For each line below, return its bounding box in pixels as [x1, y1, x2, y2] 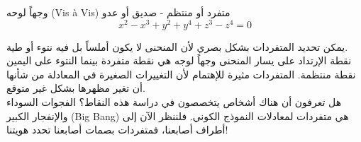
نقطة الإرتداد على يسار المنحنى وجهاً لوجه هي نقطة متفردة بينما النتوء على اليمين [6, 53, 352, 68]
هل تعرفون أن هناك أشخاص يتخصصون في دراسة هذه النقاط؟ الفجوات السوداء [6, 95, 342, 110]
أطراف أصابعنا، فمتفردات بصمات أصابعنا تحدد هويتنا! [6, 122, 228, 137]
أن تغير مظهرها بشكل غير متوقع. [6, 81, 145, 95]
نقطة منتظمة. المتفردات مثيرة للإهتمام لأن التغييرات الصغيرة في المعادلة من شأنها [6, 66, 356, 81]
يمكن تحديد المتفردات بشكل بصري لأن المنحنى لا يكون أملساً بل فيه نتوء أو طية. [6, 39, 348, 54]
